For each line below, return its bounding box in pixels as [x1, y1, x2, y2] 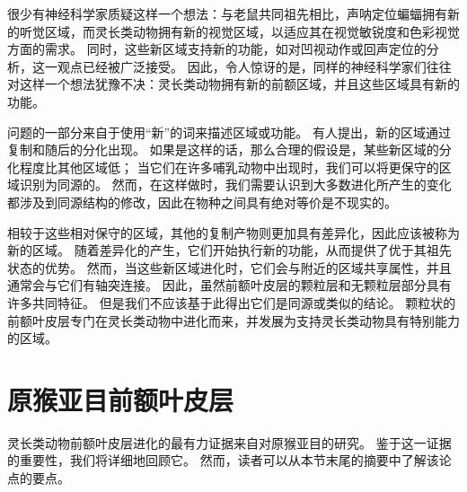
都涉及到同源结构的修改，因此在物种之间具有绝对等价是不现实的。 [7, 192, 397, 211]
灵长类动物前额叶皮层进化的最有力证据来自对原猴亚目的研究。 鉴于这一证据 [7, 433, 452, 452]
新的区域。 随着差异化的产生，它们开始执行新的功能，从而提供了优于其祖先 [7, 241, 452, 259]
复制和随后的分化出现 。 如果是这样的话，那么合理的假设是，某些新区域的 [7, 140, 439, 159]
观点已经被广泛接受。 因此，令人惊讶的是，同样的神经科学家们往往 [57, 57, 452, 75]
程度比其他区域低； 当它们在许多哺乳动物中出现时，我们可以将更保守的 [19, 157, 439, 176]
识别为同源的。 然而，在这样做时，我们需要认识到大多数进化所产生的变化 [19, 175, 452, 194]
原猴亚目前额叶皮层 [7, 381, 234, 417]
